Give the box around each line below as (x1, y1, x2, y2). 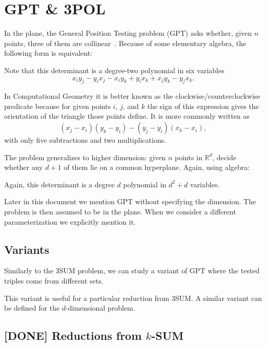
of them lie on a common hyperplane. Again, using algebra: (64, 162, 250, 172)
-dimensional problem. (66, 302, 135, 313)
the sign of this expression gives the (147, 100, 259, 111)
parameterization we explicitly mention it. (4, 216, 136, 227)
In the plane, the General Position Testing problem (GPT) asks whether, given (4, 28, 252, 38)
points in (175, 151, 202, 162)
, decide (212, 151, 236, 162)
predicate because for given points (4, 100, 111, 111)
